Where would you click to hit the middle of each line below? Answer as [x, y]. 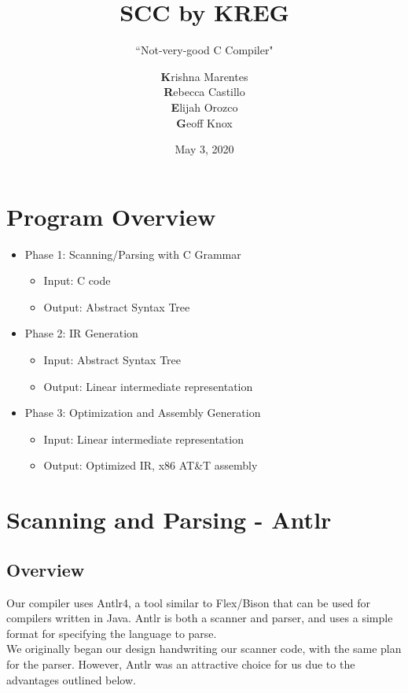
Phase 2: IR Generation [81, 333]
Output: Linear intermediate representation [148, 386]
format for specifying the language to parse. [112, 633]
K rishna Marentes [204, 76]
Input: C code [77, 280]
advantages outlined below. [71, 679]
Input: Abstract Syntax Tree [112, 359]
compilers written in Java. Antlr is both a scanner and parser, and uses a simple [200, 618]
